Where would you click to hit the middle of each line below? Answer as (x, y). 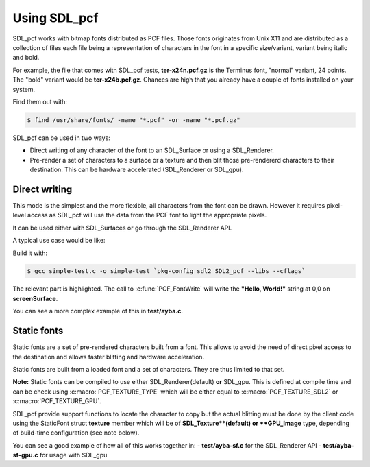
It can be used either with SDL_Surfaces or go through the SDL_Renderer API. (122, 228)
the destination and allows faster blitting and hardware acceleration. (109, 357)
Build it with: (30, 253)
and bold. (26, 58)
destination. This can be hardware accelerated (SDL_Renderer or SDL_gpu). (137, 170)
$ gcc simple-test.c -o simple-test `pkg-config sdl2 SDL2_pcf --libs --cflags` (166, 271)
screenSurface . (35, 298)
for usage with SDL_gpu (73, 455)
